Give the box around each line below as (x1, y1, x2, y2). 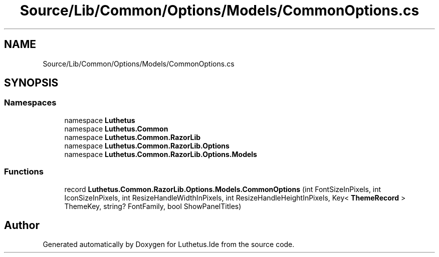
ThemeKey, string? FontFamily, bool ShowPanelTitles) (64, 201, 242, 210)
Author (4, 218, 40, 231)
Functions (4, 166, 44, 177)
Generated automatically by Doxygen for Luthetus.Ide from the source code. (43, 240, 295, 249)
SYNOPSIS (4, 76, 59, 89)
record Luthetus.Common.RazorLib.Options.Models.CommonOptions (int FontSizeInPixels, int (64, 184, 381, 193)
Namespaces (4, 97, 57, 108)
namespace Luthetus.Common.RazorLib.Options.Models (64, 149, 257, 158)
